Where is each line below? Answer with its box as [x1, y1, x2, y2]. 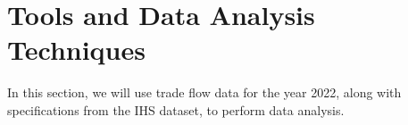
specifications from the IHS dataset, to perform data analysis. [7, 100, 345, 119]
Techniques [7, 31, 146, 68]
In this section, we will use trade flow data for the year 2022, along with [7, 83, 402, 102]
